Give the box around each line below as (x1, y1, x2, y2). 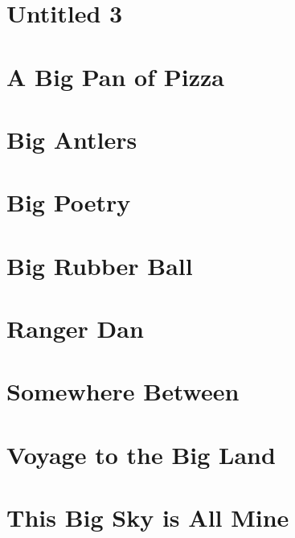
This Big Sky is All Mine (6, 501, 289, 534)
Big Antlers (6, 122, 137, 155)
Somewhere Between (6, 375, 240, 408)
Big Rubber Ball (6, 248, 193, 281)
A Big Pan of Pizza (6, 60, 224, 92)
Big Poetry (6, 186, 131, 219)
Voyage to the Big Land (6, 437, 276, 470)
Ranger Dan (6, 312, 144, 345)
